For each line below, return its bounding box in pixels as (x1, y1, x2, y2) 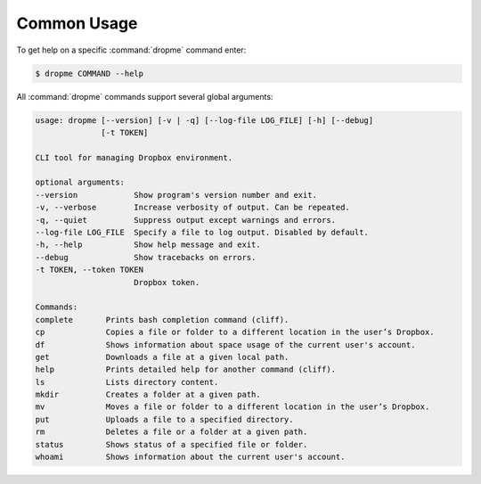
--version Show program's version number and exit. (35, 190, 318, 200)
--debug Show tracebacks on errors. (35, 252, 257, 262)
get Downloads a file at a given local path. (35, 352, 289, 362)
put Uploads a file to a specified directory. (35, 414, 294, 424)
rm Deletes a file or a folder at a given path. (35, 427, 308, 437)
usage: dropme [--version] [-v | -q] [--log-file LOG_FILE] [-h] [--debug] (35, 115, 374, 125)
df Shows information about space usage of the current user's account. (35, 340, 416, 349)
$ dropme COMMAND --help (35, 68, 144, 78)
